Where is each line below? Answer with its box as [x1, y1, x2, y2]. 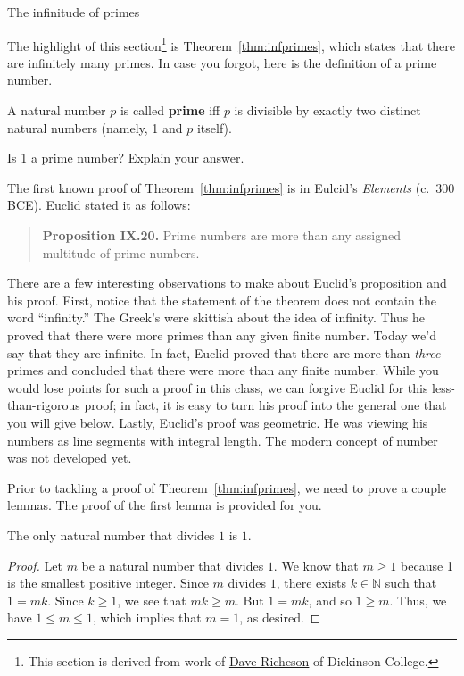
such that [385, 573, 437, 592]
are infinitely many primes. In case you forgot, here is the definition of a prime [7, 53, 437, 71]
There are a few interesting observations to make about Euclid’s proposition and [7, 273, 447, 292]
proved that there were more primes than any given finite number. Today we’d [7, 325, 436, 344]
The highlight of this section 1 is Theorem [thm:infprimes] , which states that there [7, 33, 455, 54]
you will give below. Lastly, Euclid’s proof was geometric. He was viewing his [7, 413, 428, 431]
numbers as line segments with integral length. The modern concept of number [7, 430, 438, 449]
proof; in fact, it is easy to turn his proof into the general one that [84, 396, 447, 414]
